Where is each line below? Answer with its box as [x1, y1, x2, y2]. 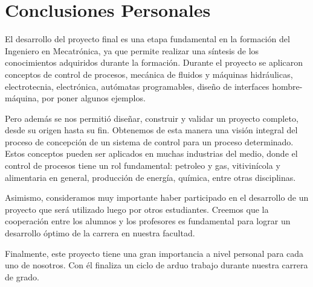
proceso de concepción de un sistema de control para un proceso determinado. [5, 135, 294, 148]
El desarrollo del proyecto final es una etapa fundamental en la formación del [5, 33, 290, 45]
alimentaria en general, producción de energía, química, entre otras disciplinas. [5, 171, 296, 183]
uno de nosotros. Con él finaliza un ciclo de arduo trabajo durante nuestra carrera [5, 259, 308, 271]
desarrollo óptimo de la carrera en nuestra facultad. [5, 227, 195, 239]
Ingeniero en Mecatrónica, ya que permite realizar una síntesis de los [5, 44, 259, 57]
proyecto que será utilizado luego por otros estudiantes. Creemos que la [5, 203, 269, 215]
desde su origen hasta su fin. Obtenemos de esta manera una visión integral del [5, 124, 298, 136]
